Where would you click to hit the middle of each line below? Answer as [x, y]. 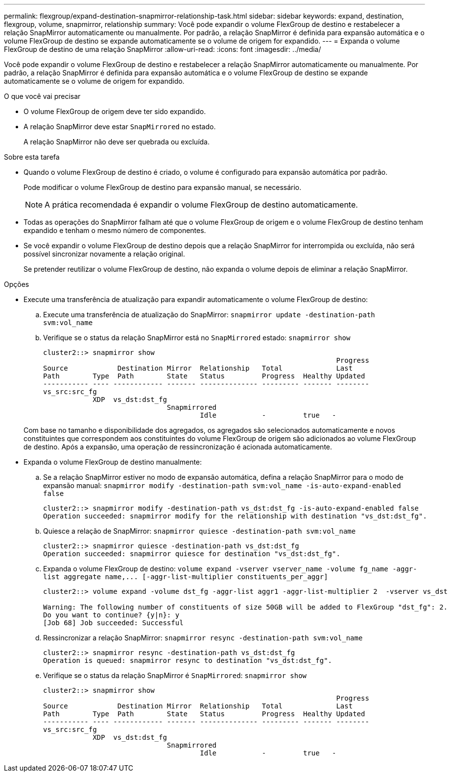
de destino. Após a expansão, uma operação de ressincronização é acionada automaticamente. [178, 447]
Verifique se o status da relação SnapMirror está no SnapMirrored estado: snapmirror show [197, 338]
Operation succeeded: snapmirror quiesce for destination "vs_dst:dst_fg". [192, 554]
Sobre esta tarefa [32, 157]
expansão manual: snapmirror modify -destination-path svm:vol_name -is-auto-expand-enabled [222, 485]
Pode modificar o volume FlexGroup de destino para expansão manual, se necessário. [163, 187]
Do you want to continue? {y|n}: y [111, 615]
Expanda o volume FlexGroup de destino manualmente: [113, 462]
